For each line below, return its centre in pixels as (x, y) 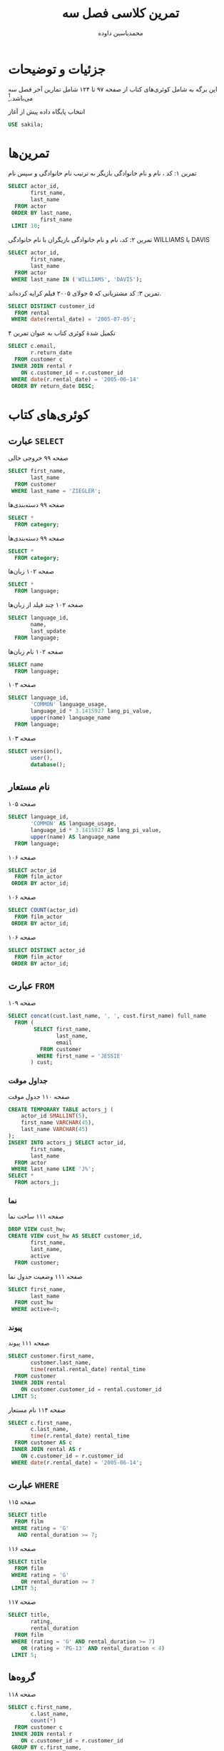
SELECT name (26, 664)
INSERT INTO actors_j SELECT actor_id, (67, 1143)
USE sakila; (26, 125)
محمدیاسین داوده (121, 33)
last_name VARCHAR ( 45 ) (55, 1130)
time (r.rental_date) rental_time (80, 1436)
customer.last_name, (61, 1363)
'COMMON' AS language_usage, (73, 824)
